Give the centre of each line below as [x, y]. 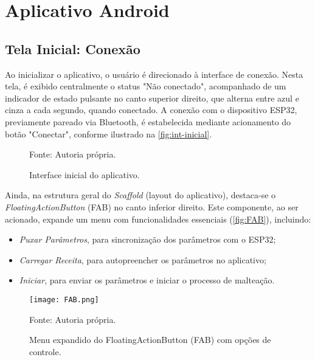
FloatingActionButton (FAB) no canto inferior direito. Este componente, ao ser [152, 206]
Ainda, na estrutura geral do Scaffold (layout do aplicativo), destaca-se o [140, 195]
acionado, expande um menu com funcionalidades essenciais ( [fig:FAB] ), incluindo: [158, 219]
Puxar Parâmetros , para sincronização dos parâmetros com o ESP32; [147, 239]
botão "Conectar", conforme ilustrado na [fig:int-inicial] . [109, 133]
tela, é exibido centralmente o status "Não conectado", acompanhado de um [146, 86]
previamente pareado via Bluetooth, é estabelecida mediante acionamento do [148, 121]
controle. [45, 351]
